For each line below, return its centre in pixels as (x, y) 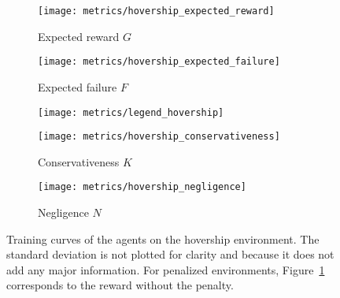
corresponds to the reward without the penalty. (120, 285)
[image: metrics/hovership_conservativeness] (159, 137)
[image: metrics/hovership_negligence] (142, 187)
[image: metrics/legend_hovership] (131, 112)
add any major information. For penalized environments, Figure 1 (166, 269)
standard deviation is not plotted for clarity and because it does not (170, 254)
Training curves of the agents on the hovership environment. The (163, 238)
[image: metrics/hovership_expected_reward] (156, 11)
